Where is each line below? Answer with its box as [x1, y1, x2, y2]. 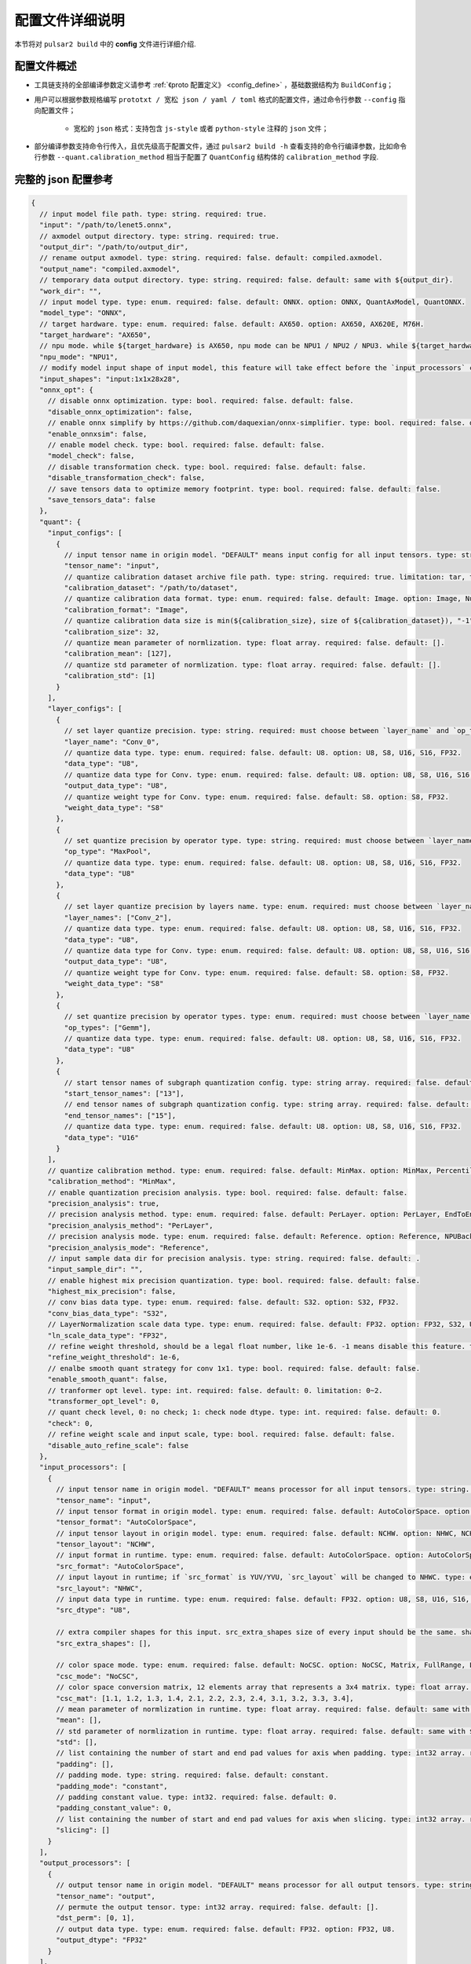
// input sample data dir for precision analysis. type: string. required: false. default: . [47, 1254, 420, 1262]
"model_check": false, [47, 452, 135, 460]
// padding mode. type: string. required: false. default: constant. [56, 1771, 330, 1779]
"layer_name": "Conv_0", [64, 737, 160, 746]
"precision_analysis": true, [47, 1199, 160, 1207]
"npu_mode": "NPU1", [39, 352, 119, 361]
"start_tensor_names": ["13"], [64, 1089, 184, 1098]
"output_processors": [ [39, 1859, 131, 1867]
